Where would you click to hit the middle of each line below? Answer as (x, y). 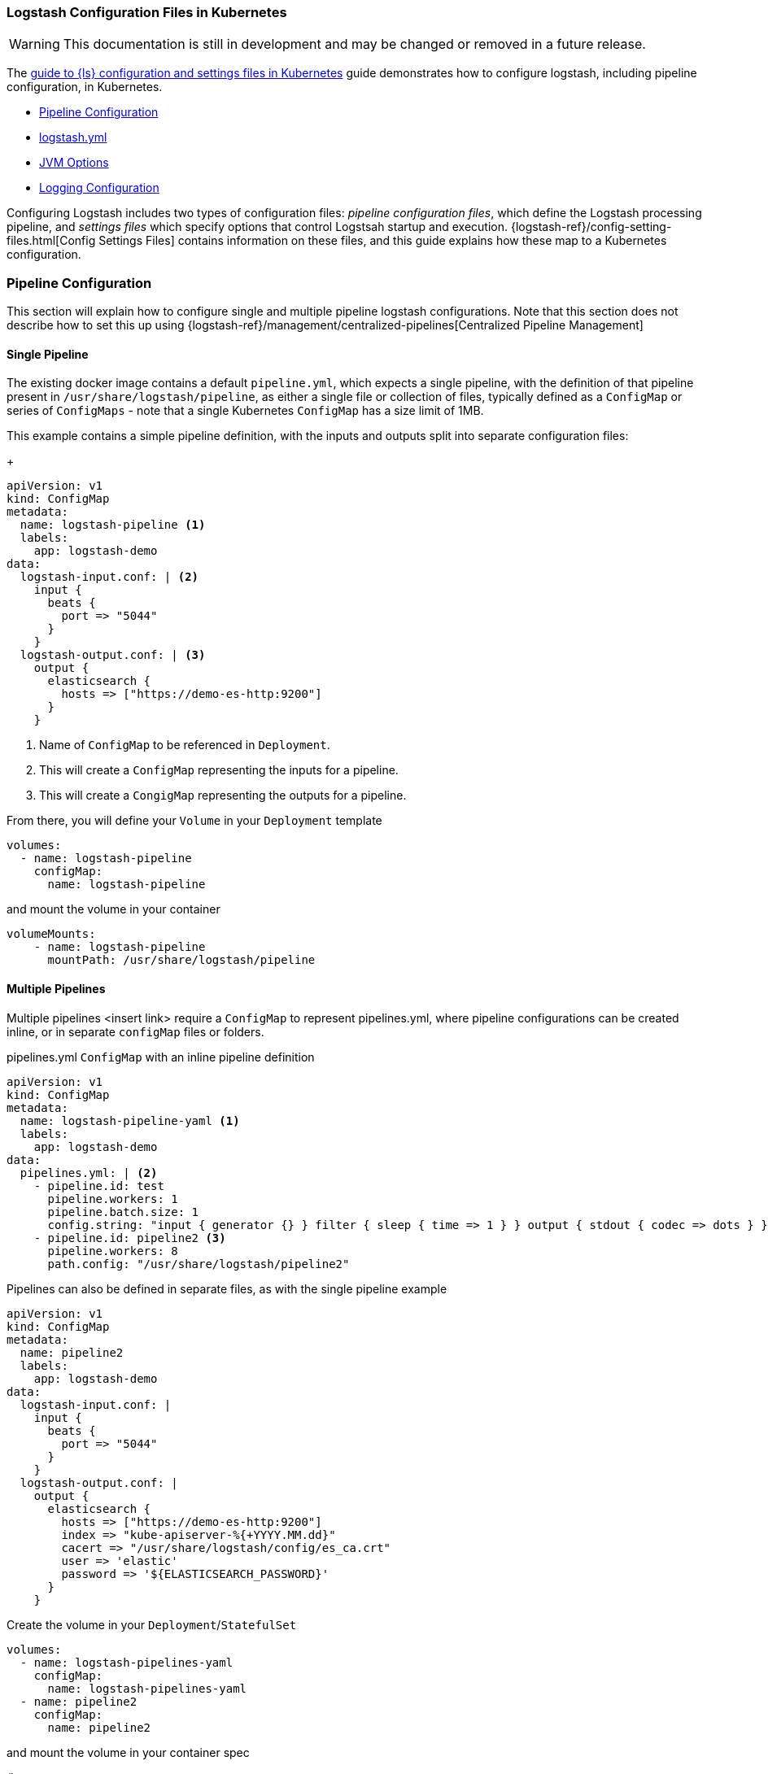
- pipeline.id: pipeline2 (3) (130, 1238)
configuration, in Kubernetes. (85, 87)
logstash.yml (73, 137)
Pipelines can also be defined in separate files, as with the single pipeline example (227, 1288)
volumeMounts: (51, 934)
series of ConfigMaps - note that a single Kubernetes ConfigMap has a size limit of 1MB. (245, 411)
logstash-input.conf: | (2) (109, 577)
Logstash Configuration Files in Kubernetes (147, 12)
